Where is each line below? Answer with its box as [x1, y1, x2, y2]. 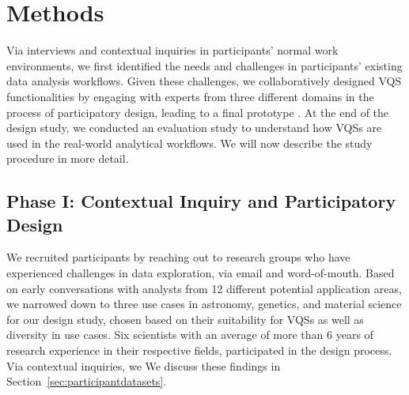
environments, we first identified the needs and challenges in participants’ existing [6, 57, 403, 73]
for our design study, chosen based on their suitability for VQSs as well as [6, 310, 364, 327]
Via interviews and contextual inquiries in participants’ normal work [6, 42, 339, 58]
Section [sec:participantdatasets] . [6, 373, 167, 389]
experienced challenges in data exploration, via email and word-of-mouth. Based [6, 265, 395, 281]
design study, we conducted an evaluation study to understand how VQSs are [6, 119, 382, 136]
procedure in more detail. [6, 150, 129, 167]
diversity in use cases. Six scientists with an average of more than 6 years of [6, 326, 373, 343]
